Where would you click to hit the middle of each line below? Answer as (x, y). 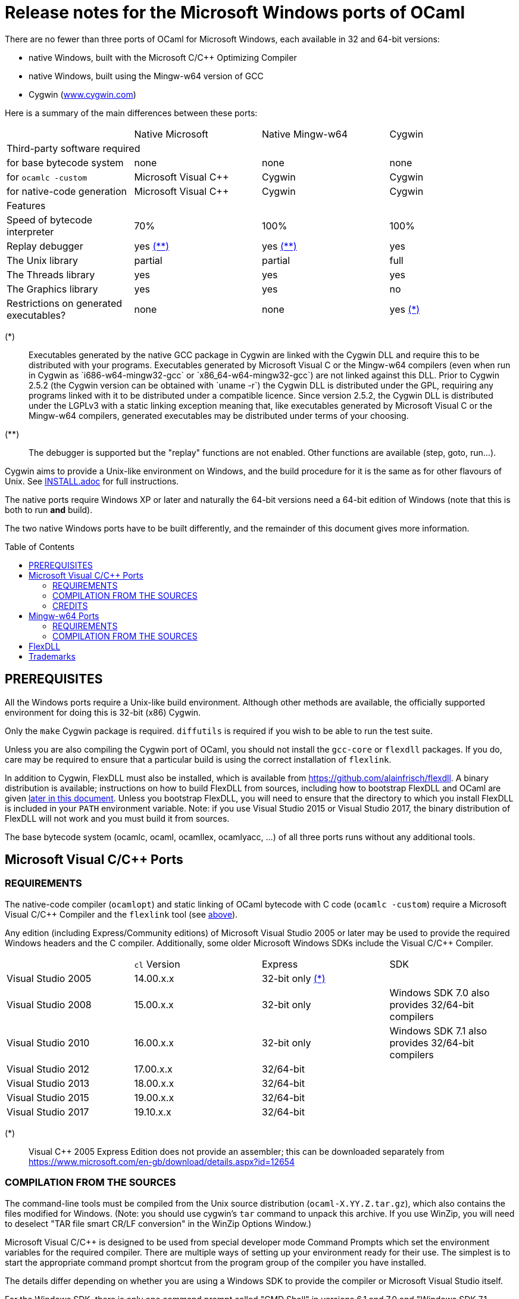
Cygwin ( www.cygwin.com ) (82, 94)
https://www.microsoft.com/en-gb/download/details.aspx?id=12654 (162, 1161)
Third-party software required (74, 148)
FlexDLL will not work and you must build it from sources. (117, 818)
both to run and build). (49, 509)
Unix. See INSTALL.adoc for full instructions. (92, 481)
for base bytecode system (65, 162)
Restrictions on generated (65, 303)
